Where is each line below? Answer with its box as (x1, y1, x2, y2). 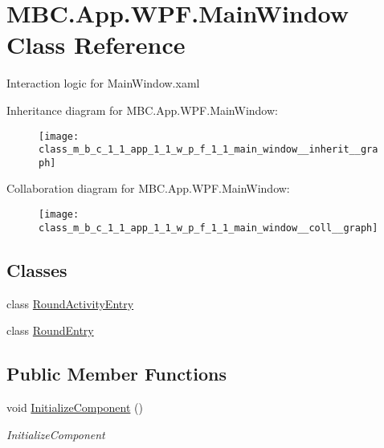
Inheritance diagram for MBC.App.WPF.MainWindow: (6, 101, 278, 118)
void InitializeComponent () (6, 398, 143, 415)
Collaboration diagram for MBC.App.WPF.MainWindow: (6, 180, 290, 197)
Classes (6, 257, 67, 282)
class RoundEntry (6, 322, 94, 339)
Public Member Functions (6, 361, 227, 386)
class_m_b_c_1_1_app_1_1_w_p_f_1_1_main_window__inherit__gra (39, 144, 378, 156)
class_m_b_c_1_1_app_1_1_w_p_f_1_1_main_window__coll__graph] (39, 222, 378, 234)
